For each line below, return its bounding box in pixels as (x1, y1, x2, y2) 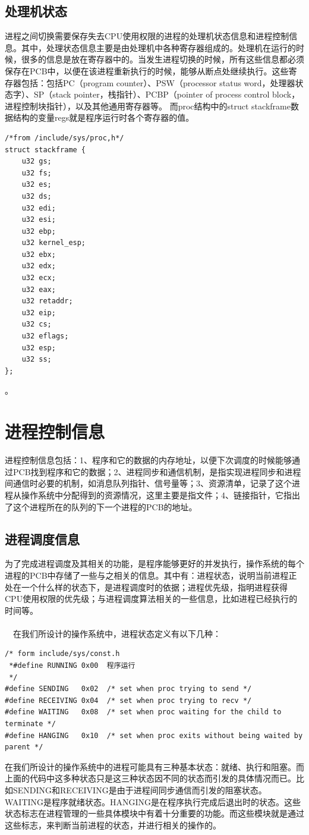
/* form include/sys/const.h (5, 649, 120, 658)
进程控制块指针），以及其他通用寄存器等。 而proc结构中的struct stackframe (5, 99, 291, 112)
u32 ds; (21, 192, 52, 200)
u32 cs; (21, 320, 52, 329)
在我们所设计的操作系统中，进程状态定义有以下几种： (12, 627, 221, 639)
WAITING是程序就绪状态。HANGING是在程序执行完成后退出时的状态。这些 (5, 795, 301, 808)
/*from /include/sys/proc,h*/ (5, 133, 124, 142)
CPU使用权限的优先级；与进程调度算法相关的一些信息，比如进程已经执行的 (5, 592, 298, 605)
